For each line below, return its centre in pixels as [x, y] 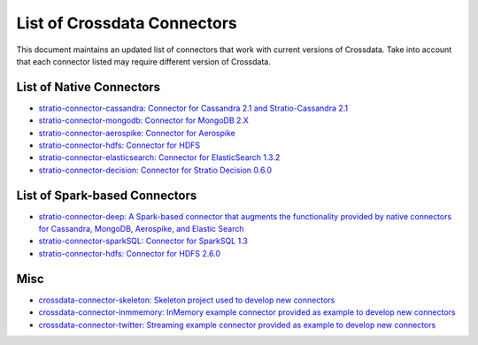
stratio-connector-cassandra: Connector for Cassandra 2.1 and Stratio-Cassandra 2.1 [193, 108]
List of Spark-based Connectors [107, 195]
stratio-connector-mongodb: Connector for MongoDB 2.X [144, 120]
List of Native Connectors [89, 87]
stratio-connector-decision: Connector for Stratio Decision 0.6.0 [155, 170]
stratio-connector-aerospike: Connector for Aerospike [137, 133]
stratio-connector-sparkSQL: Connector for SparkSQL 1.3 [143, 241]
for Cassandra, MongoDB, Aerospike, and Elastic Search [141, 229]
